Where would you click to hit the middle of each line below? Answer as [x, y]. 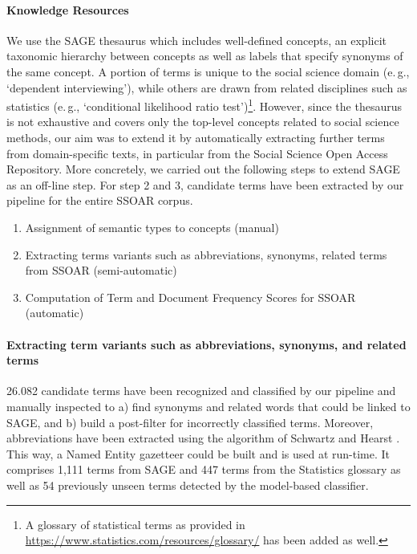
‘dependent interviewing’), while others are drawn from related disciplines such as [207, 87]
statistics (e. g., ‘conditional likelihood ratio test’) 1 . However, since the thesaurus [204, 105]
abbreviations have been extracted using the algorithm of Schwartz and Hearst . [203, 438]
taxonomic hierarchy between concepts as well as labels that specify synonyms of [205, 56]
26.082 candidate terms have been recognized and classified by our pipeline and [201, 391]
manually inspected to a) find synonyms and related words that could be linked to [208, 406]
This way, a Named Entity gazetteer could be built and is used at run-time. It [198, 453]
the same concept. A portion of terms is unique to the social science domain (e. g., [208, 71]
